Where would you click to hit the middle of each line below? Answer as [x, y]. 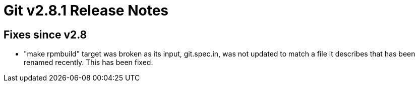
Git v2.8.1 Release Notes [86, 10]
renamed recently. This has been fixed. [88, 62]
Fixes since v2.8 [45, 34]
